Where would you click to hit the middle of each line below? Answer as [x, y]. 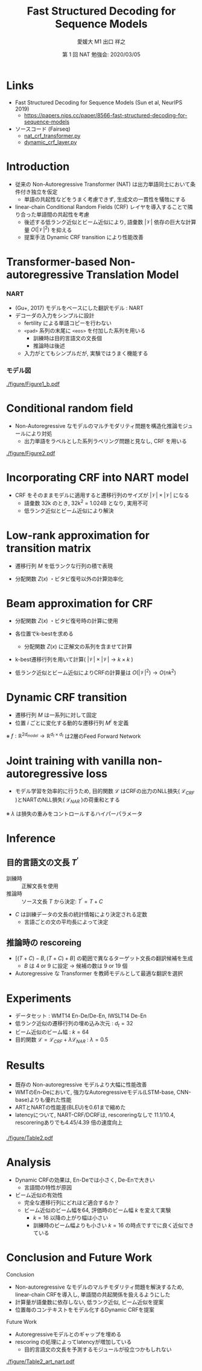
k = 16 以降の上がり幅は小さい [71, 1217]
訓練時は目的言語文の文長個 [68, 338]
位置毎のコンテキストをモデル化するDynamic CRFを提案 [85, 1309]
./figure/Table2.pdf [30, 1138]
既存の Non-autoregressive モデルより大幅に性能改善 [81, 1085]
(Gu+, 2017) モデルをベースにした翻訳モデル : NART [79, 307]
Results [26, 1066]
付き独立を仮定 [39, 191]
